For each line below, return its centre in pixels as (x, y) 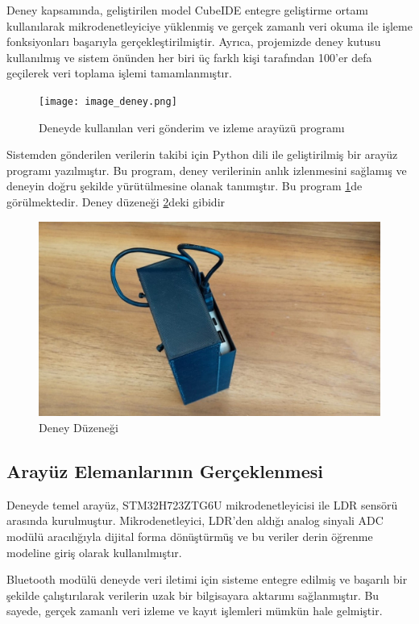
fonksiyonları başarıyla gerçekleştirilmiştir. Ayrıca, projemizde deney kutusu (194, 42)
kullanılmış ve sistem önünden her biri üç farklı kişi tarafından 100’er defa (189, 57)
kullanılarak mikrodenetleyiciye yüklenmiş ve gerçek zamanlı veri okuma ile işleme (209, 25)
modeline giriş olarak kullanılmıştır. (94, 552)
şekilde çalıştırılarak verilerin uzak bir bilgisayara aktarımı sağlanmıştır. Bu (193, 595)
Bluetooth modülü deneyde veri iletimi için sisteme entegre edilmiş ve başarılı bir (207, 579)
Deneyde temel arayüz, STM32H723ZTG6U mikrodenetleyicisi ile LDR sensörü (202, 504)
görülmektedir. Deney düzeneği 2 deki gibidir (116, 202)
